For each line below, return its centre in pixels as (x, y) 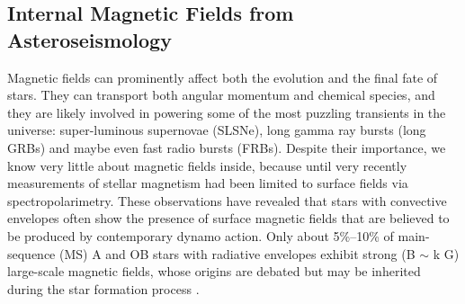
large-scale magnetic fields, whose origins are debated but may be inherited (214, 271)
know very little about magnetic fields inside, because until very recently (207, 165)
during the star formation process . (103, 288)
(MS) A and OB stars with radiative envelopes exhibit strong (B (237, 253)
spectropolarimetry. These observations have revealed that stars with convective (227, 200)
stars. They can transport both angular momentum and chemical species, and (221, 95)
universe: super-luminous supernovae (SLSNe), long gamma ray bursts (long (217, 130)
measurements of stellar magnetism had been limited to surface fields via (208, 183)
